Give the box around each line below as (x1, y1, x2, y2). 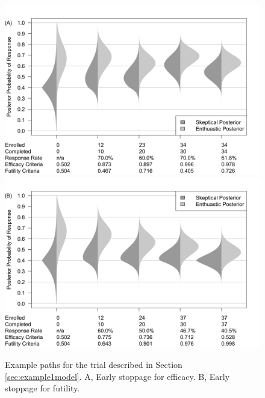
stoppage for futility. (5, 382, 80, 394)
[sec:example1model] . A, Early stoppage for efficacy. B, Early (5, 370, 230, 382)
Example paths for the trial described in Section (5, 358, 182, 370)
